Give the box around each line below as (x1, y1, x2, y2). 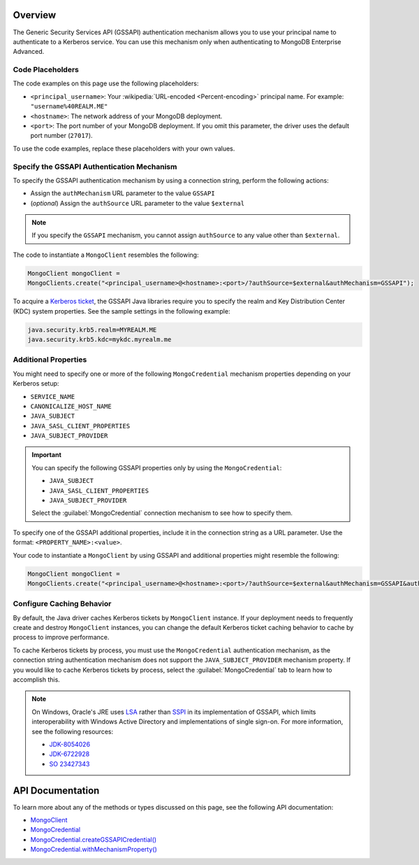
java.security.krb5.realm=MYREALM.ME (27, 325, 157, 334)
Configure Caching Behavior (13, 599, 112, 609)
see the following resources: (31, 727, 114, 736)
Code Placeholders (13, 65, 80, 75)
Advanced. (13, 48, 45, 56)
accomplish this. (13, 675, 61, 684)
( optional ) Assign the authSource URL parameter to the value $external (30, 199, 244, 207)
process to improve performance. (13, 633, 110, 642)
